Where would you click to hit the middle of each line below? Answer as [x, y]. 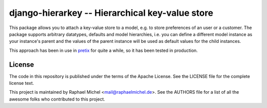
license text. [22, 83]
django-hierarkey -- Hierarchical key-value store [111, 13]
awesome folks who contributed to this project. [57, 99]
